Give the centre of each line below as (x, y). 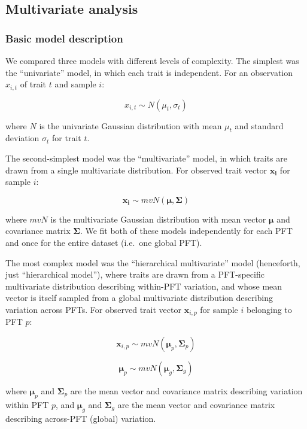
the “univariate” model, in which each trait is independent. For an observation (149, 72)
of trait (33, 84)
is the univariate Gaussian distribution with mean (130, 125)
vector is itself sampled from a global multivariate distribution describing (139, 298)
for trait (67, 138)
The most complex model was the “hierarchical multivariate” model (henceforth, (153, 262)
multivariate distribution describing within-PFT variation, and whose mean (144, 286)
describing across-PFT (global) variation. (81, 418)
